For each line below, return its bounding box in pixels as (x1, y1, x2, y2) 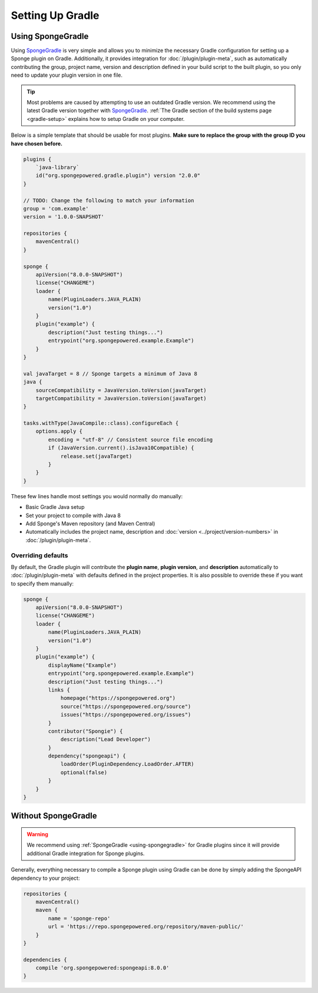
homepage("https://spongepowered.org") (60, 695, 176, 702)
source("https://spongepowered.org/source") (60, 703, 191, 710)
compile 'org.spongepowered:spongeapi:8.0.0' (35, 965, 170, 971)
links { (48, 686, 71, 693)
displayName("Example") (48, 662, 117, 669)
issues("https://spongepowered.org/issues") (60, 711, 191, 718)
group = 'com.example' (23, 205, 89, 212)
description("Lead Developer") (60, 736, 151, 743)
